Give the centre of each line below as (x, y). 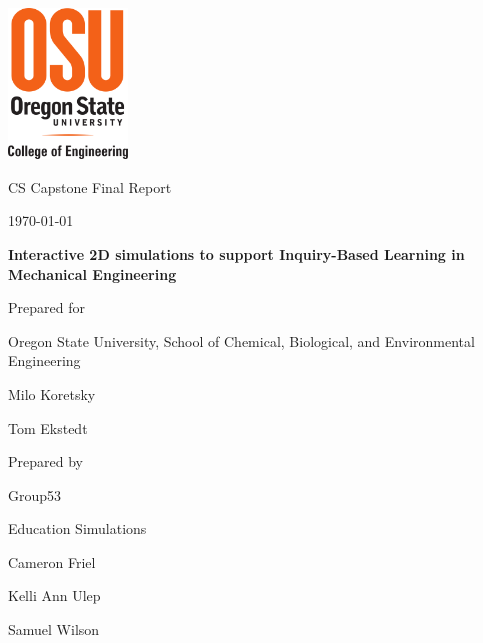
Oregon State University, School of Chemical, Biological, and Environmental (241, 340)
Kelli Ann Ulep (54, 595)
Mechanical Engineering (92, 273)
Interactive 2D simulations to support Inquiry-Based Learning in (236, 253)
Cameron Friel (52, 561)
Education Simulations (77, 528)
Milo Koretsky (52, 393)
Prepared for (46, 307)
